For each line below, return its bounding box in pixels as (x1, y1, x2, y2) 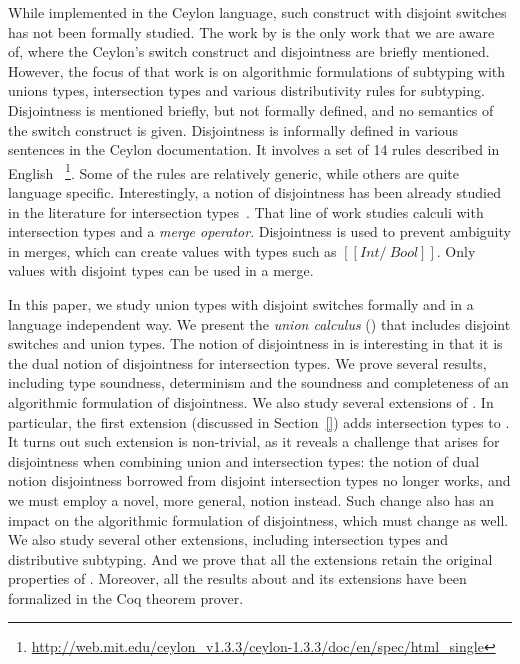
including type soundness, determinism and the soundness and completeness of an (8, 372, 509, 393)
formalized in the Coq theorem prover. (8, 587, 244, 608)
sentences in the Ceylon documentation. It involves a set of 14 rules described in (8, 139, 500, 160)
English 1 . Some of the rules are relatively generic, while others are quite (8, 159, 460, 183)
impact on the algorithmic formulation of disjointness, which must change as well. (8, 509, 509, 530)
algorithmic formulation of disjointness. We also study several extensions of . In (8, 391, 494, 412)
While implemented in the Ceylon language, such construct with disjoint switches (8, 2, 507, 22)
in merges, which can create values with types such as (8, 240, 337, 261)
